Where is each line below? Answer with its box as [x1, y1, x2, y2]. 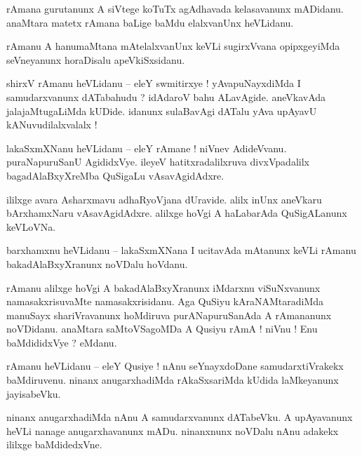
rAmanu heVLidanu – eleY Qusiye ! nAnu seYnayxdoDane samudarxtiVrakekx [6, 358, 344, 373]
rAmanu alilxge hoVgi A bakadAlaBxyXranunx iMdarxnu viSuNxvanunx [6, 280, 321, 295]
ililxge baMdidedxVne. [6, 437, 102, 452]
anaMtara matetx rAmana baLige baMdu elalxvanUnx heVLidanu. [6, 15, 294, 29]
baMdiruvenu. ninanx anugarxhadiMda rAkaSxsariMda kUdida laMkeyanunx [6, 373, 339, 387]
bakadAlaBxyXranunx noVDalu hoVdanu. [6, 256, 188, 271]
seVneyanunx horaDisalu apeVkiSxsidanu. [6, 52, 185, 67]
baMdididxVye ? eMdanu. [6, 335, 117, 349]
